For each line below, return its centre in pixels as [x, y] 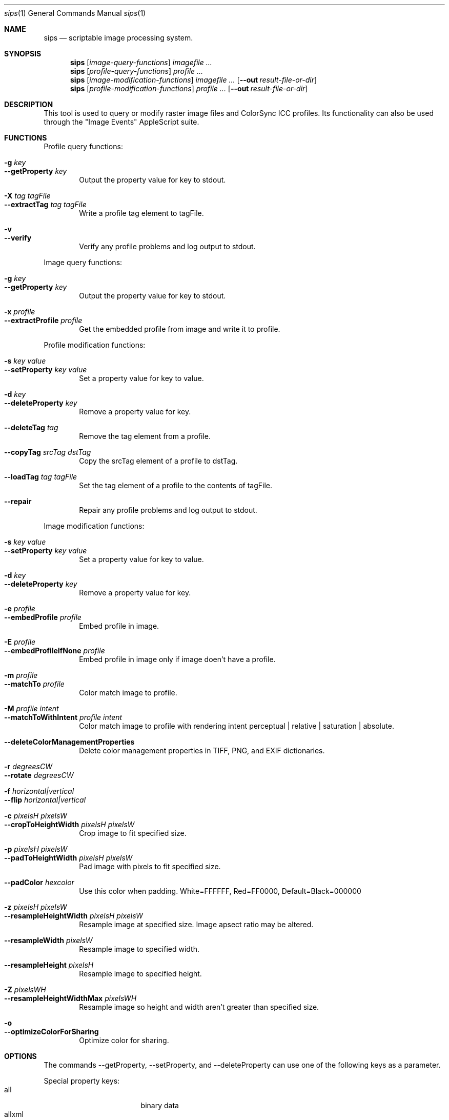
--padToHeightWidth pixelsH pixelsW [68, 858]
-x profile [20, 312]
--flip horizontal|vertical [45, 800]
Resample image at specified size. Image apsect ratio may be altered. [196, 924]
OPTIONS [21, 1056]
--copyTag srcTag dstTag [48, 452]
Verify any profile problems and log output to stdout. [167, 246]
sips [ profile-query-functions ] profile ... [137, 71]
